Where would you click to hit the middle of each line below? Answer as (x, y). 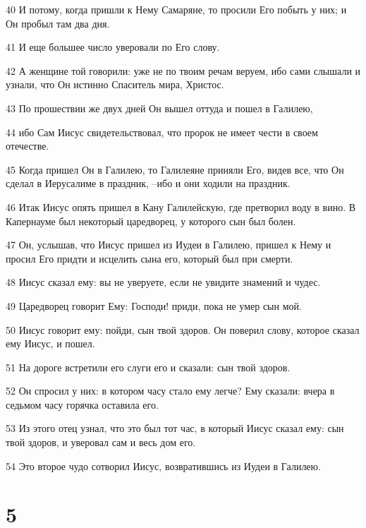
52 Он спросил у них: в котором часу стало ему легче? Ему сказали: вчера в (170, 391)
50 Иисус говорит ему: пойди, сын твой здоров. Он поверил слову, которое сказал (183, 329)
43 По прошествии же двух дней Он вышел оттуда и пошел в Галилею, (159, 108)
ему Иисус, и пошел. (50, 343)
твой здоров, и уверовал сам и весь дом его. (101, 442)
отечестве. (28, 146)
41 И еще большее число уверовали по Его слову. (113, 47)
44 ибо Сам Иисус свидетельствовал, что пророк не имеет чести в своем (162, 132)
